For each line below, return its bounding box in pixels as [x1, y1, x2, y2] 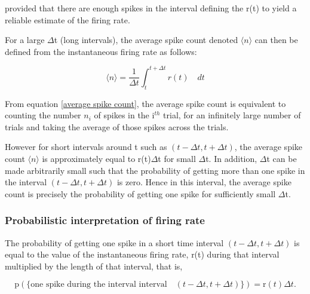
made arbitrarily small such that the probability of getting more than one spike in [5, 164, 305, 176]
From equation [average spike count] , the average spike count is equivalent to [5, 97, 286, 109]
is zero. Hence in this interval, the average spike [116, 176, 291, 188]
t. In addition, [205, 152, 257, 165]
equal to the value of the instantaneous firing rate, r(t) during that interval [5, 248, 280, 261]
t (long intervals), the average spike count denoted [54, 33, 238, 46]
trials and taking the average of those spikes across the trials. [5, 120, 229, 133]
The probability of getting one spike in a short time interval [5, 236, 224, 249]
